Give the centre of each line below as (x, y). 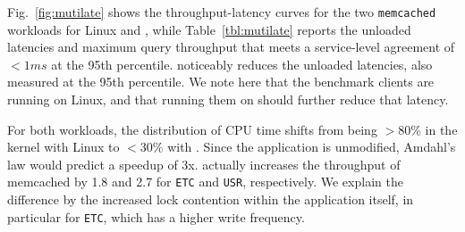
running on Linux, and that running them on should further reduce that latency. (228, 99)
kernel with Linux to (63, 147)
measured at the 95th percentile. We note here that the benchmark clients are (221, 82)
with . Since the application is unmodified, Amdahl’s (312, 147)
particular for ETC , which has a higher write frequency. (156, 216)
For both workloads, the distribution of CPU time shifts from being (192, 129)
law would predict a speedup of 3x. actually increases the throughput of (204, 164)
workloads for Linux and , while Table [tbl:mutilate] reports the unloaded (209, 29)
